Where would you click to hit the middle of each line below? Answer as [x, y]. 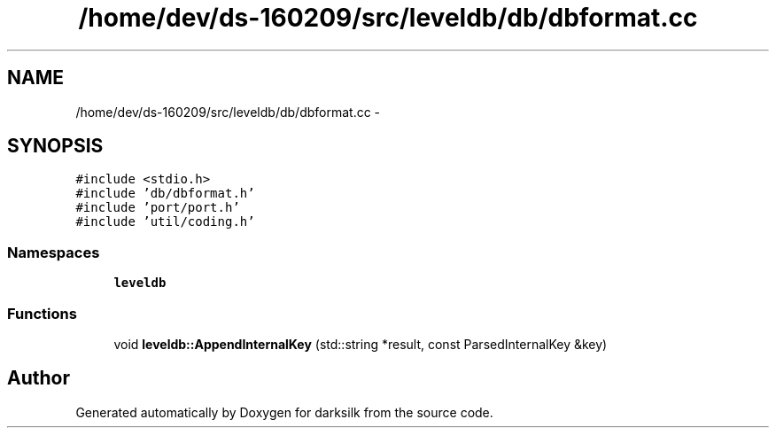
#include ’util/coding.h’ [165, 222]
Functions [42, 313]
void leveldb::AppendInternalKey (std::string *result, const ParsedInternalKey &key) [361, 344]
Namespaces [54, 252]
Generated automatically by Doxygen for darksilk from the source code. [284, 412]
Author [39, 378]
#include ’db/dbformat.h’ [165, 194]
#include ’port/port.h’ [158, 208]
